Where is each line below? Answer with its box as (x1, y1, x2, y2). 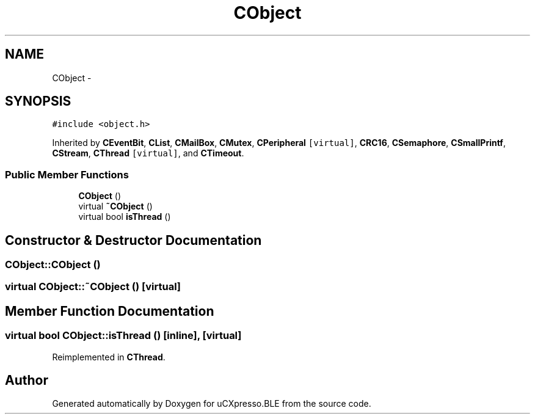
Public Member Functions (5, 168, 129, 181)
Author (5, 373, 48, 388)
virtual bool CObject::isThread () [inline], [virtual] (5, 329, 242, 342)
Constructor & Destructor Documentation (5, 232, 262, 248)
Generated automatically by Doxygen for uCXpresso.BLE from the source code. (52, 398, 371, 409)
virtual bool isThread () (78, 211, 171, 222)
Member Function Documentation (5, 303, 214, 319)
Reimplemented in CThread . (52, 351, 166, 362)
